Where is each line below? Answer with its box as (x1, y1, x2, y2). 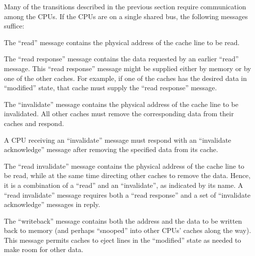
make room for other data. (4, 244, 83, 255)
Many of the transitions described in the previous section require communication (4, 1, 246, 11)
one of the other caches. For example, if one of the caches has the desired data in (4, 73, 247, 83)
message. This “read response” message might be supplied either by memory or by (4, 63, 251, 73)
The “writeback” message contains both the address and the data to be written (4, 215, 242, 226)
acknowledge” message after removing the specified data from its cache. (4, 144, 218, 154)
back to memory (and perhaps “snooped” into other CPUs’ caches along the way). (4, 225, 251, 235)
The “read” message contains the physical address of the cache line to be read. (4, 37, 240, 47)
